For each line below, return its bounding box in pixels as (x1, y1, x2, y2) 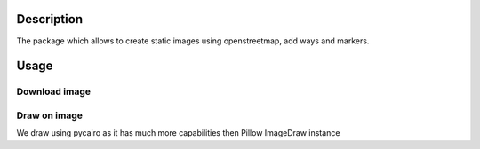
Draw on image (16, 109, 84, 122)
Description (16, 12, 84, 27)
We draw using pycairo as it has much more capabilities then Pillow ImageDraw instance (16, 128, 340, 138)
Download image (16, 85, 91, 98)
